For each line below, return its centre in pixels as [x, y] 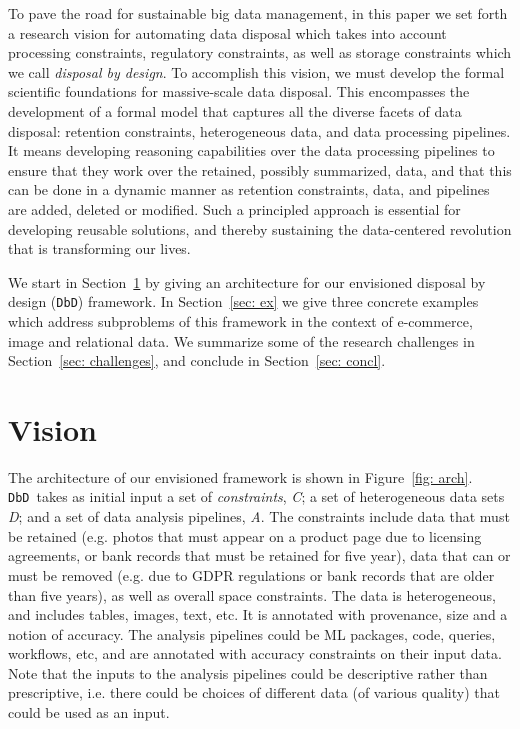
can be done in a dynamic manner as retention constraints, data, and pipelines [249, 189]
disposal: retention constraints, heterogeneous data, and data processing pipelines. [259, 130]
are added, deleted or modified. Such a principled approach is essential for [234, 208]
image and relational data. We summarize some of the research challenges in [241, 340]
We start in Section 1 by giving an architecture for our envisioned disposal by [247, 281]
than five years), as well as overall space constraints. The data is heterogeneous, [252, 594]
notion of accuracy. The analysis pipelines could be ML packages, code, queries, [252, 633]
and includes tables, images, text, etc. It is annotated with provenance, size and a [258, 614]
